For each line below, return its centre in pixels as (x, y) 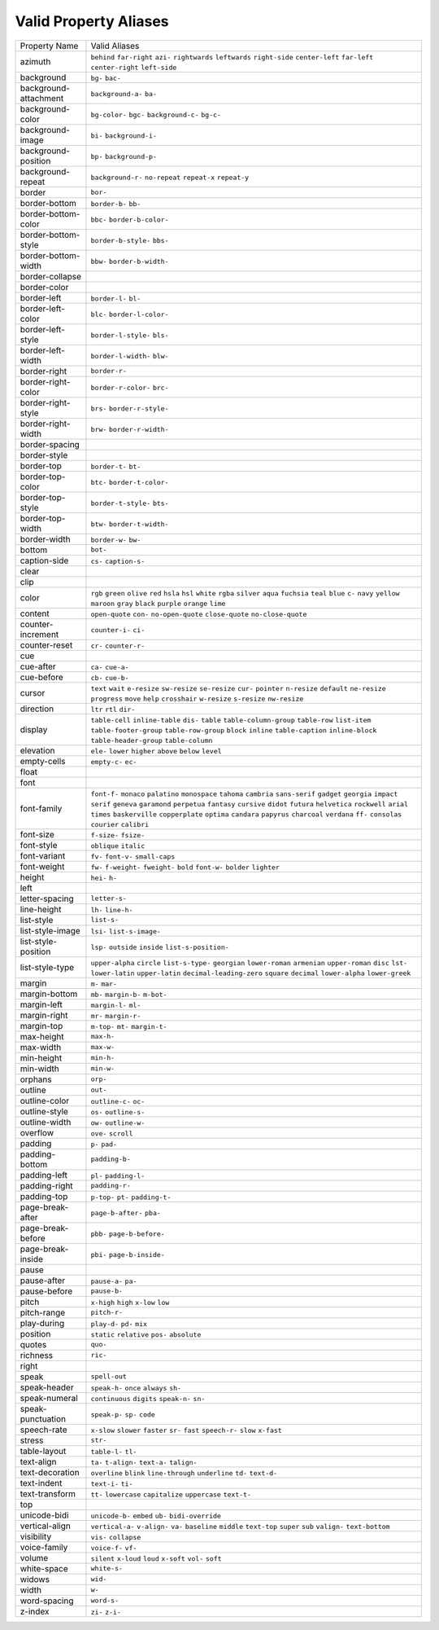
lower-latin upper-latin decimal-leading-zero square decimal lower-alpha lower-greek (251, 973)
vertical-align (45, 1526)
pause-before (46, 1291)
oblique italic (118, 846)
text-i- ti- (112, 1484)
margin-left (41, 1004)
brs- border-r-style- (130, 409)
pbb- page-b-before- (128, 1234)
